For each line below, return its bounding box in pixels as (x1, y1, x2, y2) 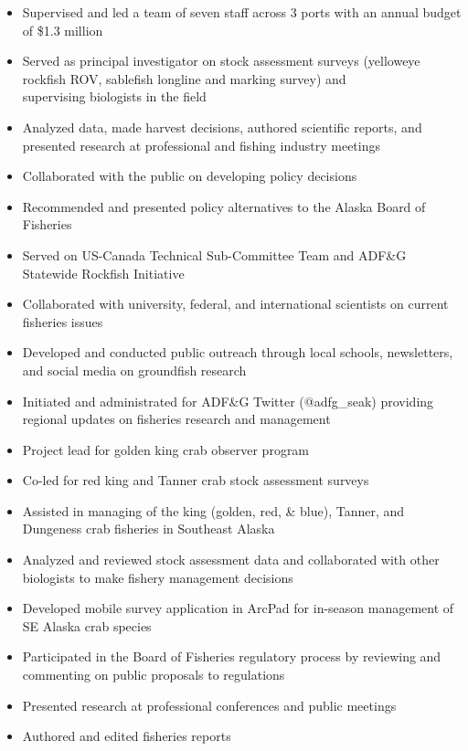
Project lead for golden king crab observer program (22, 439, 310, 459)
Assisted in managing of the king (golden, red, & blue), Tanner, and (22, 501, 405, 520)
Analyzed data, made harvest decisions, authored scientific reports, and (22, 117, 422, 136)
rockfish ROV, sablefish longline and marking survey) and (22, 69, 346, 88)
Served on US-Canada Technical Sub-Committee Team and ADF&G (22, 245, 407, 264)
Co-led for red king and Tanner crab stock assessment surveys (22, 471, 369, 490)
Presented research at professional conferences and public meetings (22, 695, 397, 714)
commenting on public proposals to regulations (22, 665, 285, 684)
